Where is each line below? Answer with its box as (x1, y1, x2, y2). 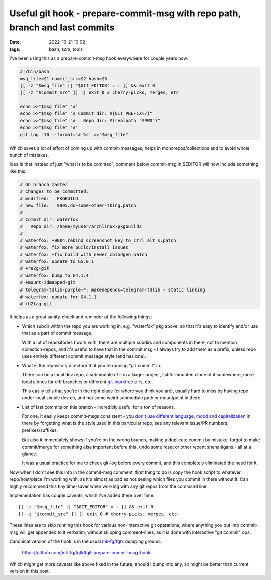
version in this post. (9, 568, 50, 574)
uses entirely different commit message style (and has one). (22, 353, 146, 359)
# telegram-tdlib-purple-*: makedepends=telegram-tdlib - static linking (20, 286, 205, 293)
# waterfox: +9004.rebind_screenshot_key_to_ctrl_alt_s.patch (20, 237, 176, 243)
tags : (9, 46, 21, 52)
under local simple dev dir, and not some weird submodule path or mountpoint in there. (22, 395, 202, 401)
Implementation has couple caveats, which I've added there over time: (9, 492, 155, 498)
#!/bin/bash (20, 69, 50, 75)
